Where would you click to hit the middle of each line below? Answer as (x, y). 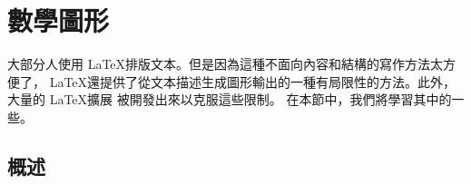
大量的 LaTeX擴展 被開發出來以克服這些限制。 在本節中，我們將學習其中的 (230, 99)
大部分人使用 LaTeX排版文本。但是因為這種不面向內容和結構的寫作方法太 (226, 64)
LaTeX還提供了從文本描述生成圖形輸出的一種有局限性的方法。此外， (253, 81)
